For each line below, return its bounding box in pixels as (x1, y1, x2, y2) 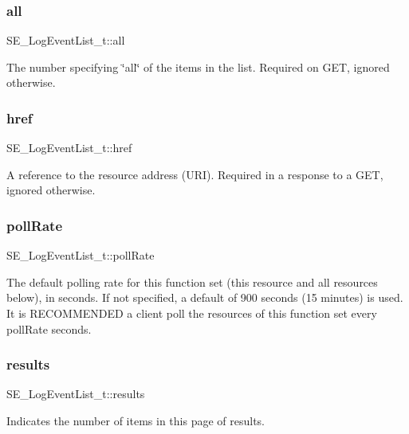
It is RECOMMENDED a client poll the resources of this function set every (6, 305, 377, 321)
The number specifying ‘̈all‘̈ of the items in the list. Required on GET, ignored (6, 58, 390, 75)
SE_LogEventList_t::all (6, 32, 125, 49)
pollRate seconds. (6, 320, 92, 337)
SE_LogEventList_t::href (6, 139, 132, 156)
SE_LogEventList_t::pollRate (6, 247, 155, 264)
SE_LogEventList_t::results (6, 385, 145, 402)
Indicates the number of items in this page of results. (6, 412, 265, 428)
